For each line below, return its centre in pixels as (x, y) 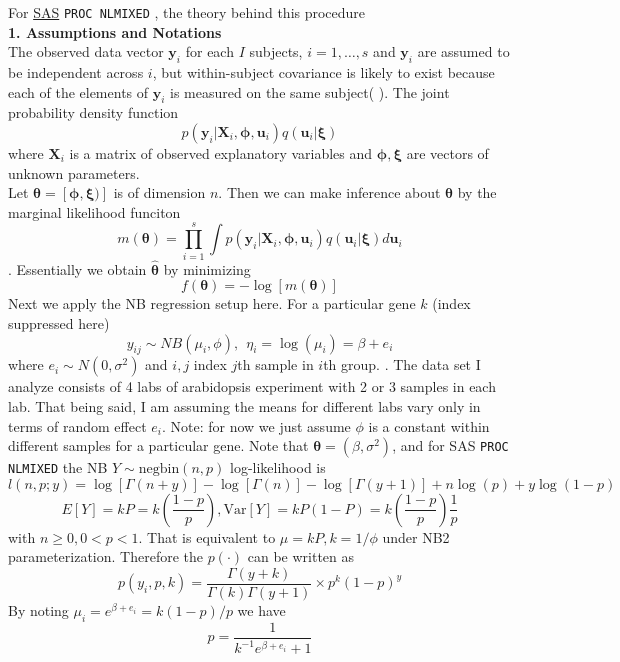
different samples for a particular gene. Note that (158, 445)
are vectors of (447, 153)
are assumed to (463, 51)
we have (261, 610)
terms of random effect (77, 425)
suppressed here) (59, 322)
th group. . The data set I (402, 364)
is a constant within (429, 425)
